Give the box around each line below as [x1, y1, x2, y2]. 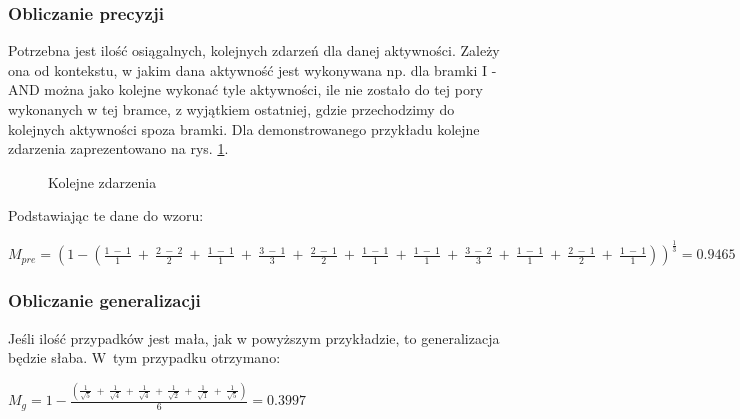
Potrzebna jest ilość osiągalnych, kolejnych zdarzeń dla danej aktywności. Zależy [8, 40, 500, 61]
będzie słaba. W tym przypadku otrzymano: [8, 347, 281, 368]
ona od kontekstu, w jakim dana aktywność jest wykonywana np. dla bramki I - [8, 59, 497, 80]
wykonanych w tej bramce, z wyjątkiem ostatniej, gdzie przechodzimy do [8, 99, 455, 119]
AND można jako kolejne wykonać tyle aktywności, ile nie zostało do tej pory [8, 79, 483, 100]
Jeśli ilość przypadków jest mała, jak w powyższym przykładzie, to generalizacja [8, 327, 500, 348]
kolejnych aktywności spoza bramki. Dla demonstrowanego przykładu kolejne [8, 118, 480, 139]
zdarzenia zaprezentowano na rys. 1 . [8, 138, 229, 159]
